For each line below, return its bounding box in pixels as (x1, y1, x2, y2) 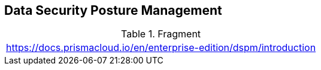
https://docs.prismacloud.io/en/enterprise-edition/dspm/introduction (6, 42, 316, 54)
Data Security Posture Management (4, 3, 222, 18)
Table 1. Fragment (121, 28, 201, 40)
